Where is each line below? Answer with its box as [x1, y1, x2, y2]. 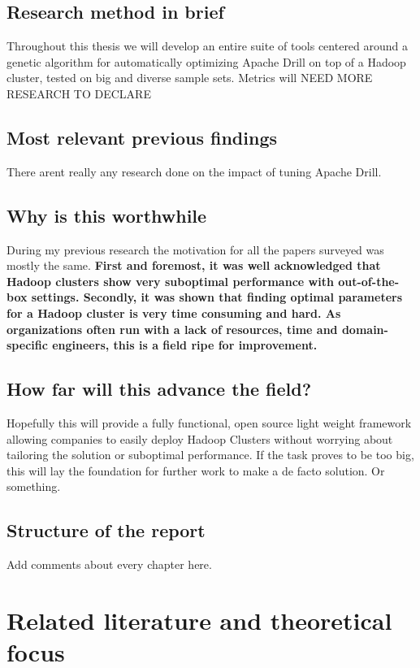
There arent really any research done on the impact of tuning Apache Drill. [6, 163, 382, 180]
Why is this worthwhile [6, 202, 207, 228]
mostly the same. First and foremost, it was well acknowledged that [6, 257, 381, 274]
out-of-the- [338, 272, 400, 289]
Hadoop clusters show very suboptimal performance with [6, 272, 334, 289]
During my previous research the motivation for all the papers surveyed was [6, 241, 384, 258]
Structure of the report [6, 518, 206, 543]
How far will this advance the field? [6, 376, 312, 401]
